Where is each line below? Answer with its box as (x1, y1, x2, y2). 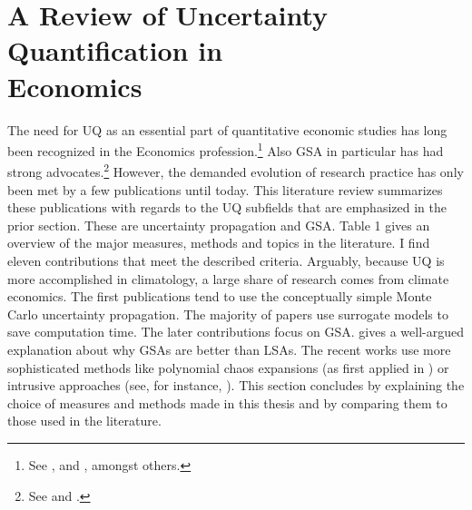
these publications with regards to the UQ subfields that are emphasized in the (7, 198, 447, 217)
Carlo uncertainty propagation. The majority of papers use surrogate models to (7, 304, 448, 323)
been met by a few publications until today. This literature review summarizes (7, 180, 443, 199)
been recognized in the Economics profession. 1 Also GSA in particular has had (7, 139, 444, 160)
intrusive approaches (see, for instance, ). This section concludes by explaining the (7, 376, 465, 395)
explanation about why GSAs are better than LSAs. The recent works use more (7, 339, 451, 358)
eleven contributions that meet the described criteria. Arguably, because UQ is (7, 250, 445, 270)
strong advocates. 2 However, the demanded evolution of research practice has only (7, 160, 464, 181)
